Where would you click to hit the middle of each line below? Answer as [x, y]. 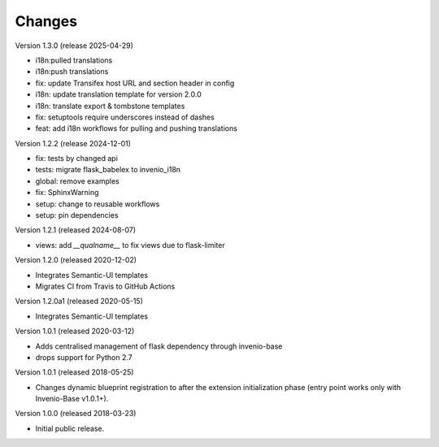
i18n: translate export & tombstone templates [110, 106]
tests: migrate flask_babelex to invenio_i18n [108, 170]
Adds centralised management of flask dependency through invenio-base [159, 346]
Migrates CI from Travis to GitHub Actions [105, 286]
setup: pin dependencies [77, 215]
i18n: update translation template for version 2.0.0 [119, 94]
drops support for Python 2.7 [84, 357]
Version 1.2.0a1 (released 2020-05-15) [79, 302]
